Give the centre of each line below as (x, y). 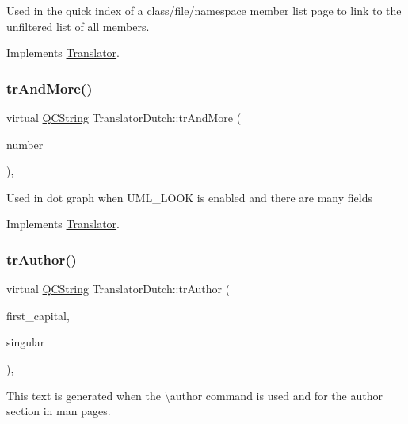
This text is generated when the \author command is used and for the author (194, 395)
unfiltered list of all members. (78, 26)
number (25, 144)
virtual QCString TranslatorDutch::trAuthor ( (118, 289)
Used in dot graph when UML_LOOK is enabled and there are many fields (189, 197)
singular (26, 342)
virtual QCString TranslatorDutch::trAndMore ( (124, 117)
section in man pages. (59, 411)
